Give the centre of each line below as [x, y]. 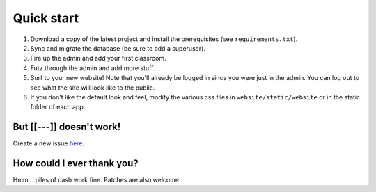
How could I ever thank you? [76, 163]
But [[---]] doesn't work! [67, 127]
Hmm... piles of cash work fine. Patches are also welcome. [97, 180]
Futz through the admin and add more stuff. [93, 68]
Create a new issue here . [49, 143]
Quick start [46, 18]
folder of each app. [58, 107]
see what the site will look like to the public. [93, 88]
